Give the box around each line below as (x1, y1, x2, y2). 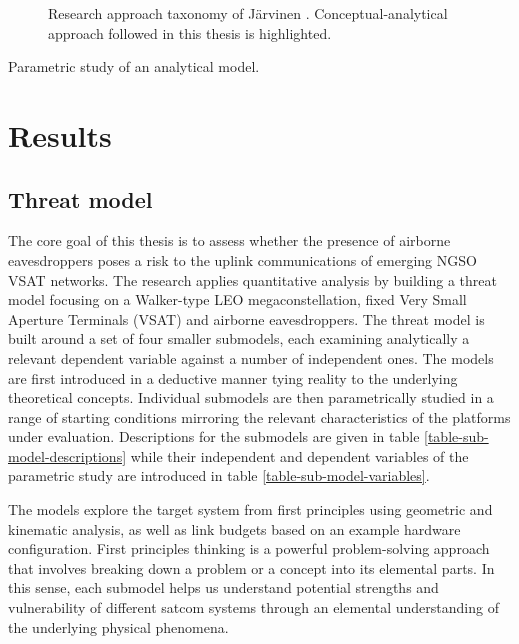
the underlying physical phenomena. (8, 616, 229, 637)
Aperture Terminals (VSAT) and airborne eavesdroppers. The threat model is (8, 308, 485, 329)
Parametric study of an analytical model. (8, 56, 260, 77)
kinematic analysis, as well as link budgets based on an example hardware (8, 518, 461, 539)
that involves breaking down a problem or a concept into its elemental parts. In (8, 557, 495, 578)
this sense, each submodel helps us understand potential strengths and (8, 577, 439, 598)
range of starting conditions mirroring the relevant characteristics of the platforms (8, 406, 511, 427)
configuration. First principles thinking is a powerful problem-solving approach (8, 538, 490, 559)
